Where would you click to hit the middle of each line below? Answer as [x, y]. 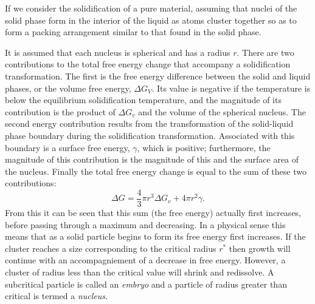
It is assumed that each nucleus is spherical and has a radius [118, 52]
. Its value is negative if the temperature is [231, 88]
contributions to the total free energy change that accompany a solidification [148, 64]
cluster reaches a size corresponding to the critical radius [111, 248]
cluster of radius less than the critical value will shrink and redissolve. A [140, 272]
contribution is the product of [60, 111]
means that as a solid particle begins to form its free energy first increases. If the [155, 236]
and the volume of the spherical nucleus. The [222, 111]
